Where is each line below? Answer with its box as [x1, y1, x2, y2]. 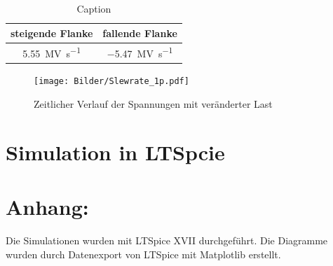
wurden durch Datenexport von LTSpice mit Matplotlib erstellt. [6, 246, 281, 261]
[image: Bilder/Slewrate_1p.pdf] [34, 76, 189, 87]
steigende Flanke [11, 25, 93, 40]
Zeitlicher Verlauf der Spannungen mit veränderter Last [34, 96, 273, 111]
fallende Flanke [102, 25, 177, 40]
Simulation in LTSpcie [6, 137, 225, 166]
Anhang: [6, 192, 89, 220]
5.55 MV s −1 [22, 44, 81, 61]
